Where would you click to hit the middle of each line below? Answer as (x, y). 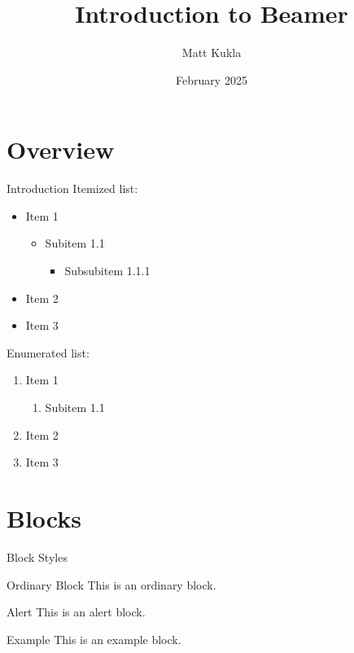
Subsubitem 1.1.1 (107, 271)
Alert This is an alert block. (76, 612)
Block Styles (37, 557)
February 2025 (212, 79)
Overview (61, 149)
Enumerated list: (48, 352)
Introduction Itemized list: (72, 188)
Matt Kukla (212, 53)
